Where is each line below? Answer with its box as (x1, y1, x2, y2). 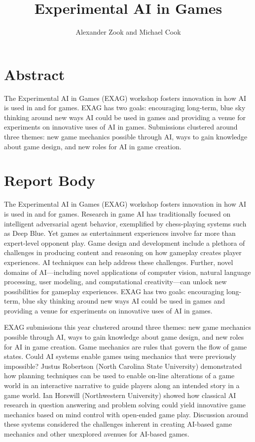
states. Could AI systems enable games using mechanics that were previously (4, 351, 236, 361)
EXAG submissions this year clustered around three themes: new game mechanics (4, 322, 252, 332)
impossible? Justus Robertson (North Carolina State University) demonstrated (4, 360, 242, 371)
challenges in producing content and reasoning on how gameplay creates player (4, 247, 242, 258)
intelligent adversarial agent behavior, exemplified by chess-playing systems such (4, 218, 247, 228)
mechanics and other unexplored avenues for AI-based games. (4, 429, 189, 439)
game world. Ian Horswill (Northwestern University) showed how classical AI (4, 390, 236, 400)
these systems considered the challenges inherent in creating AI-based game (4, 419, 232, 429)
